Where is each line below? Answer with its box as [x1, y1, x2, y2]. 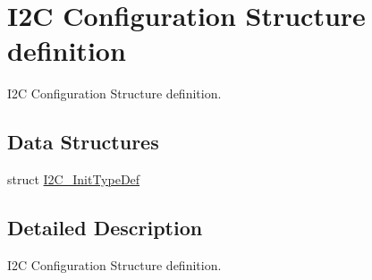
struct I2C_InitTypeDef [7, 170, 140, 189]
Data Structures [7, 128, 159, 156]
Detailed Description [7, 214, 203, 242]
